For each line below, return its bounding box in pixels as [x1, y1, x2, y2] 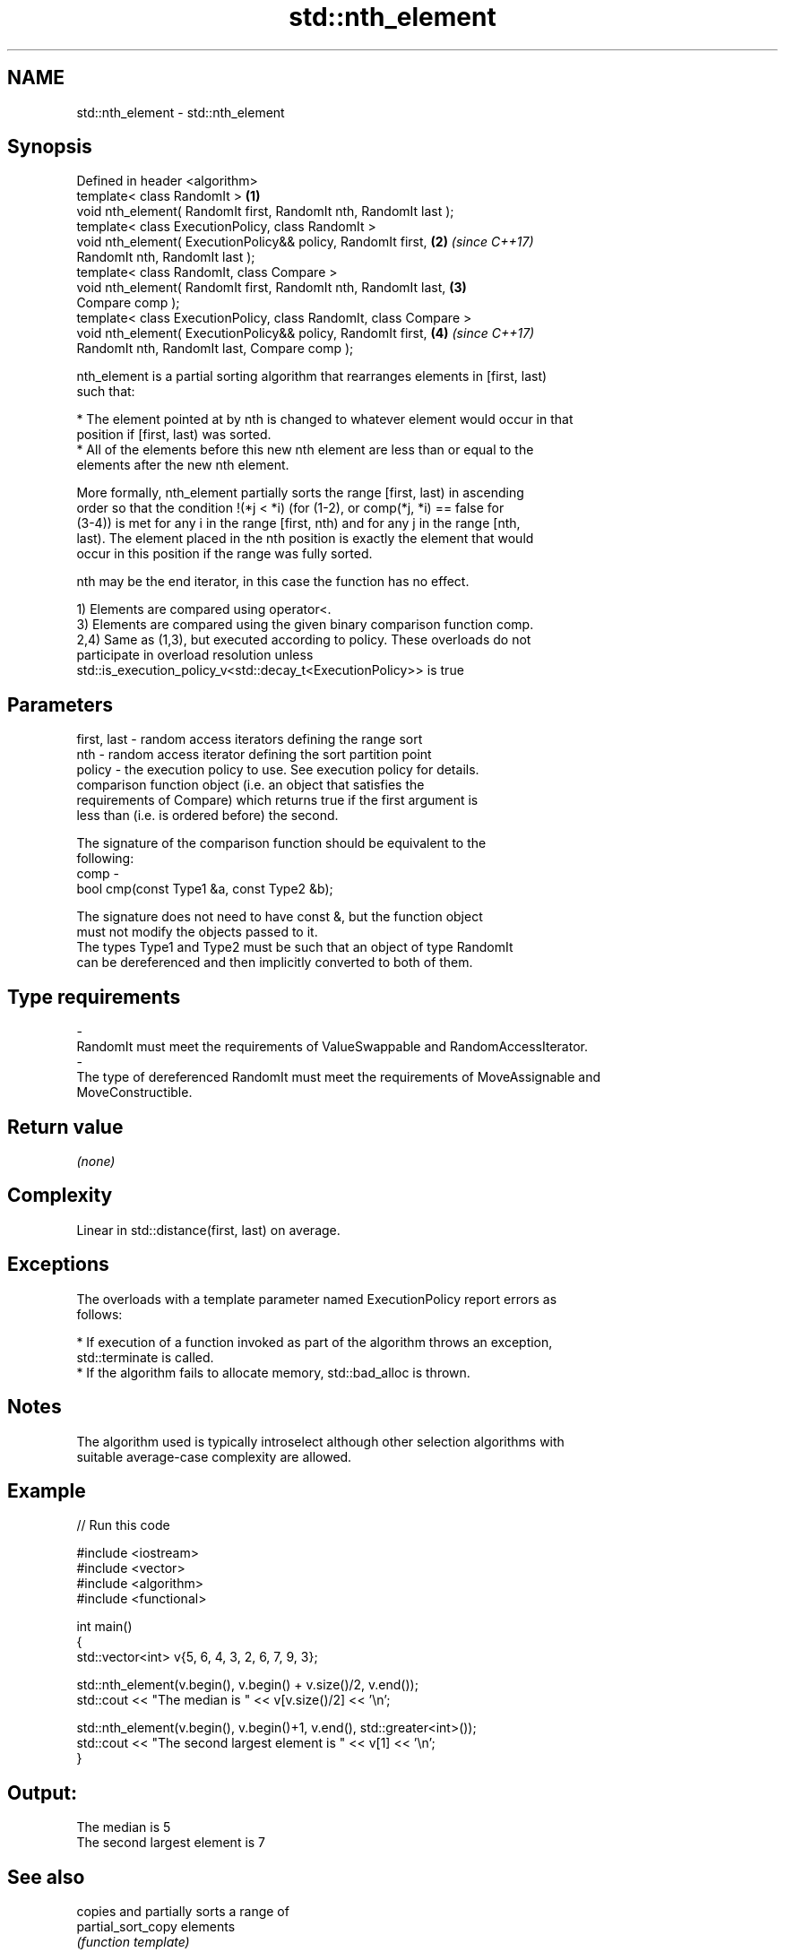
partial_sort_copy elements [76, 1919, 236, 1935]
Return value [7, 1115, 124, 1138]
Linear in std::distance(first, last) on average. [76, 1222, 341, 1238]
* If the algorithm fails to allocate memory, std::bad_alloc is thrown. [76, 1364, 470, 1380]
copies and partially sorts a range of [76, 1904, 289, 1920]
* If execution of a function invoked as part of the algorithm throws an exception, [76, 1334, 553, 1350]
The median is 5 [76, 1819, 171, 1835]
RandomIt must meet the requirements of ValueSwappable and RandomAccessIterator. [76, 1039, 588, 1055]
